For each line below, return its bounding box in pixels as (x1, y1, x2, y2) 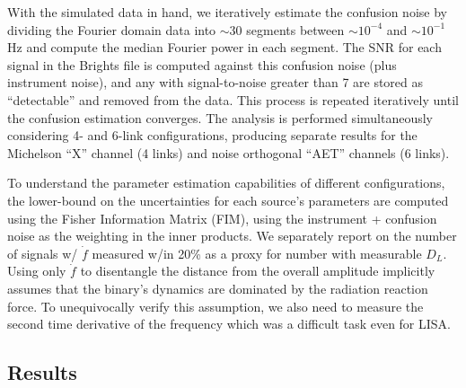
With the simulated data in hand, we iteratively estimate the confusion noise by (7, 3, 447, 21)
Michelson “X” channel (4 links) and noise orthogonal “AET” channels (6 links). (7, 143, 450, 162)
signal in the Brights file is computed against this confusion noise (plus (7, 55, 397, 74)
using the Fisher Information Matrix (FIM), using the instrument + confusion (7, 208, 437, 227)
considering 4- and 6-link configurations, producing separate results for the (7, 126, 418, 145)
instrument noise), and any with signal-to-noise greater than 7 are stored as (7, 73, 424, 92)
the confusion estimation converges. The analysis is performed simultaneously (7, 108, 433, 127)
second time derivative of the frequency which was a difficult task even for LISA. (7, 314, 452, 333)
